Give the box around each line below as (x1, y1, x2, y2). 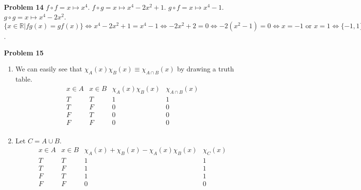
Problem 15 (4, 47, 44, 57)
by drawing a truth (177, 64, 234, 74)
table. (15, 74, 33, 84)
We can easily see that (15, 64, 82, 74)
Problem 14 (4, 2, 44, 12)
